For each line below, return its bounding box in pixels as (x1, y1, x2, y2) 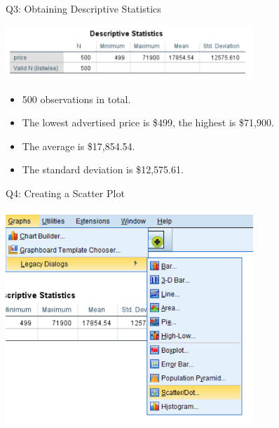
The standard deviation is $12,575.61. (22, 162, 184, 177)
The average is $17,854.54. (22, 138, 135, 153)
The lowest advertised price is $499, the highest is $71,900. (22, 115, 274, 130)
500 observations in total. (22, 91, 131, 106)
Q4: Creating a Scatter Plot (6, 186, 125, 201)
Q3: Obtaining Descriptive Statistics (6, 1, 161, 15)
